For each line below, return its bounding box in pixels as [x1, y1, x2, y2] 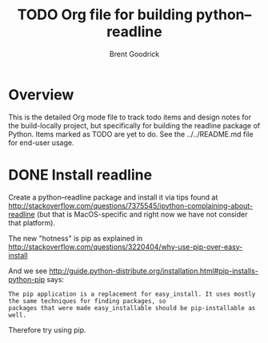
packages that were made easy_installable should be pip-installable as [8, 304, 256, 312]
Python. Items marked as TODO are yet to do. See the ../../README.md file [8, 129, 254, 139]
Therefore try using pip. [8, 325, 86, 334]
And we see [8, 266, 48, 276]
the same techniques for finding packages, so [8, 297, 166, 305]
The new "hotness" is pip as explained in [8, 233, 143, 243]
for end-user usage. [8, 138, 74, 147]
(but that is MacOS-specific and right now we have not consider [36, 209, 248, 219]
